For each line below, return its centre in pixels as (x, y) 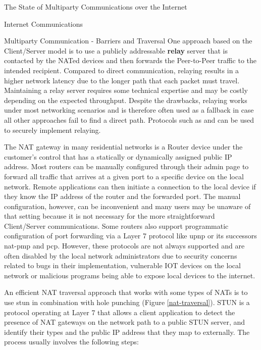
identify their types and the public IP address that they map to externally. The (127, 332)
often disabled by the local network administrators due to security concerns (121, 255)
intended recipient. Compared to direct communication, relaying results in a (122, 70)
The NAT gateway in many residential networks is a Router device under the (123, 147)
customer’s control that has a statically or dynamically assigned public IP (118, 156)
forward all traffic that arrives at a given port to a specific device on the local (124, 176)
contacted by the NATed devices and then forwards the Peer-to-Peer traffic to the (130, 60)
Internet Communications (44, 23)
